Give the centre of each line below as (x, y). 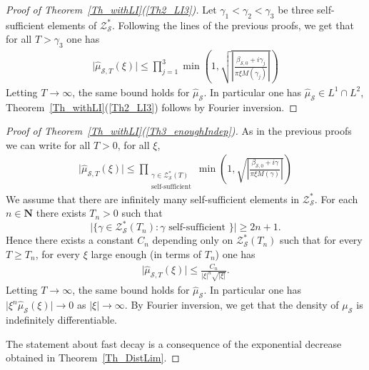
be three (296, 9)
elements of (72, 25)
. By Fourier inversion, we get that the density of (232, 305)
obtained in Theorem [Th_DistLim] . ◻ (93, 358)
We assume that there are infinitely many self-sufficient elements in (153, 199)
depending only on (193, 240)
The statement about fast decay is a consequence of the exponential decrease (174, 343)
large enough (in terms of (146, 253)
